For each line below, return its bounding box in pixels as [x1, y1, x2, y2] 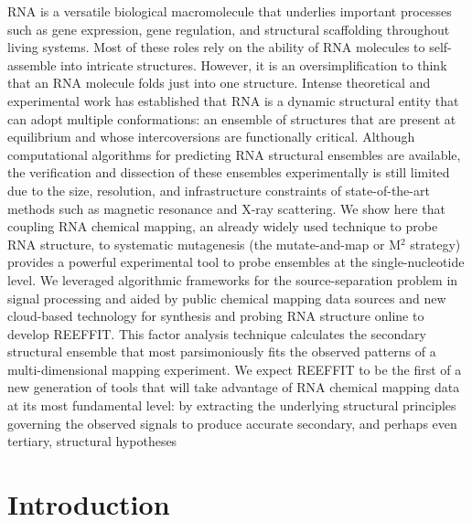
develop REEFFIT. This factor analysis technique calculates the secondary [7, 324, 426, 343]
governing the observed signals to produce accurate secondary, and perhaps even [7, 413, 457, 432]
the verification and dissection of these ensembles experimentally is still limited [7, 163, 450, 182]
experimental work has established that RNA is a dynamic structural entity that [7, 91, 459, 110]
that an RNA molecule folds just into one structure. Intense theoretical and [7, 73, 431, 92]
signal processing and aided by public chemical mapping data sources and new [7, 288, 446, 307]
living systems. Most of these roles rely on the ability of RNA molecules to [7, 37, 425, 57]
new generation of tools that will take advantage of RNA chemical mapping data [7, 378, 460, 397]
